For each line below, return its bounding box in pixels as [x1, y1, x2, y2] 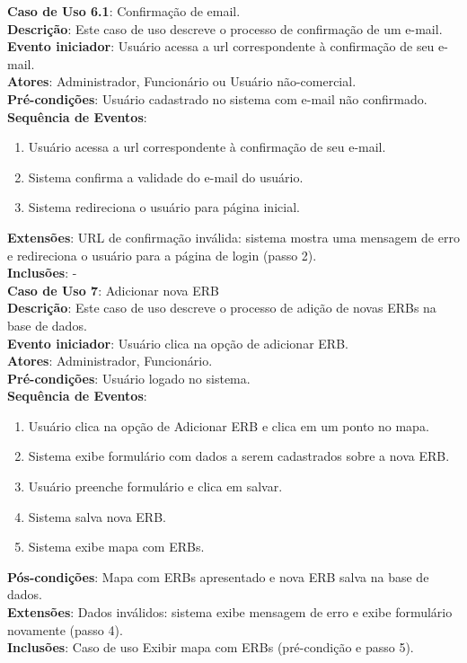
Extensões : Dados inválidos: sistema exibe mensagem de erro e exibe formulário [7, 603, 453, 622]
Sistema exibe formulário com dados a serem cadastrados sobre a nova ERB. [28, 446, 450, 465]
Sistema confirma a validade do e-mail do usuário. [28, 167, 304, 186]
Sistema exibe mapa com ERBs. [28, 537, 205, 556]
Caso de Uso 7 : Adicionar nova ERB [7, 280, 219, 299]
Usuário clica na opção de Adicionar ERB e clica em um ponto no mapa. [28, 416, 429, 435]
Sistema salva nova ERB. [28, 507, 166, 526]
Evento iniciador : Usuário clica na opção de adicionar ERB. [7, 333, 348, 352]
